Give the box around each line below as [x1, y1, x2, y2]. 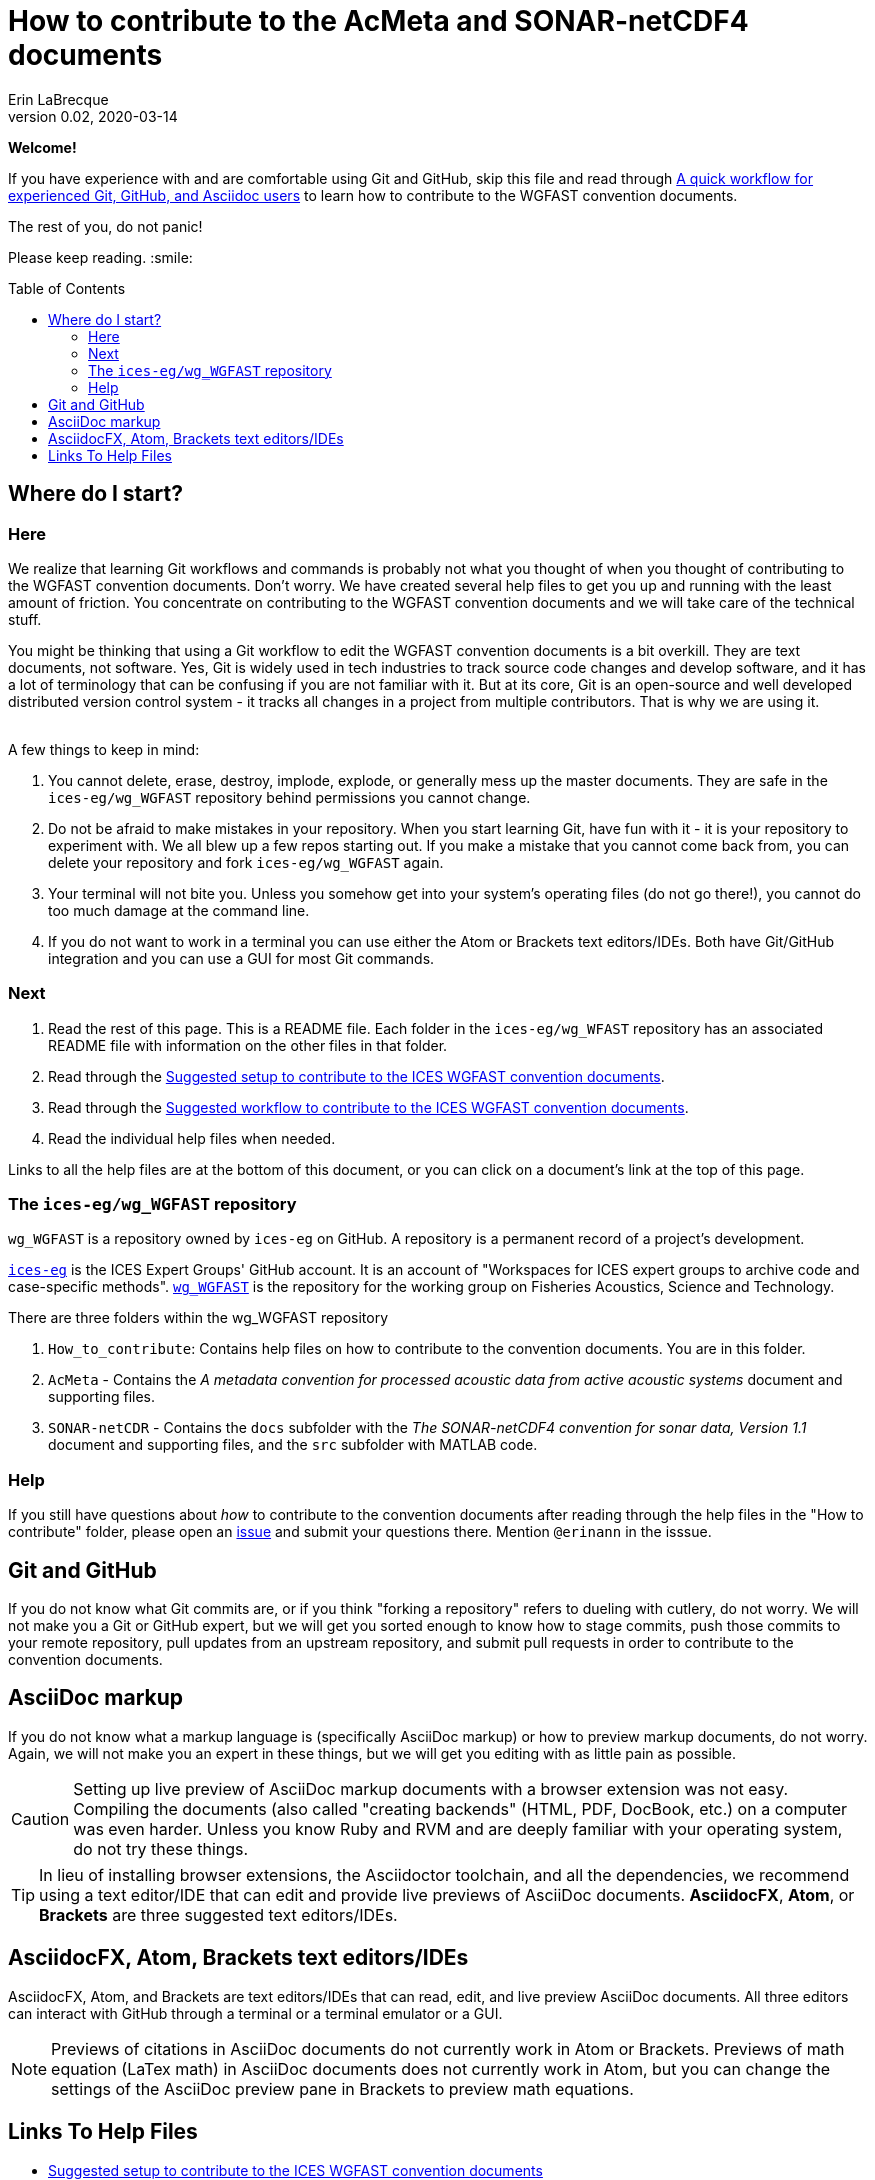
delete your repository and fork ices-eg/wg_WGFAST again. [48, 853, 444, 871]
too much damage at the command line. [48, 901, 310, 919]
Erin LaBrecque [8, 90, 109, 108]
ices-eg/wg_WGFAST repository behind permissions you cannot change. [48, 788, 531, 806]
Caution [11, 1808, 70, 1829]
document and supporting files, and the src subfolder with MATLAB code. [48, 1436, 538, 1454]
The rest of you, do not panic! [8, 217, 203, 235]
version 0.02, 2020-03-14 [8, 107, 178, 125]
